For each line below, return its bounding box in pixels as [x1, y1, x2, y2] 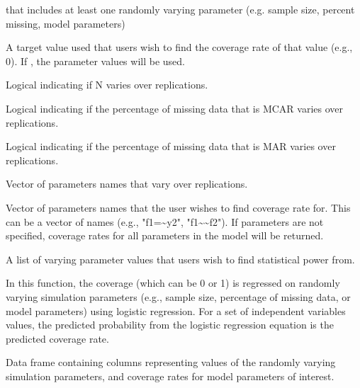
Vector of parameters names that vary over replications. [6, 176, 248, 191]
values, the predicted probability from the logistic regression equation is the [6, 317, 334, 332]
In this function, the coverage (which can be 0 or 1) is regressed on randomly [6, 275, 340, 290]
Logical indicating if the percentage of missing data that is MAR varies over [6, 139, 336, 154]
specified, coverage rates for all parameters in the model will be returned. [6, 228, 324, 243]
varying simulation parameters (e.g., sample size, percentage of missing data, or [6, 289, 351, 304]
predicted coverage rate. [6, 331, 109, 346]
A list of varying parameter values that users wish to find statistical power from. [6, 251, 355, 266]
